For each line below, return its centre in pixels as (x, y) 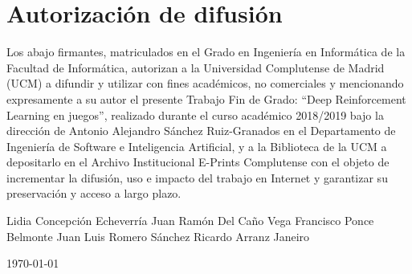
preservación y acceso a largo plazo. (94, 193)
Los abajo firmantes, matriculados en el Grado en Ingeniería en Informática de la (206, 52)
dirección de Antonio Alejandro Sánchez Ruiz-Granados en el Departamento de (201, 131)
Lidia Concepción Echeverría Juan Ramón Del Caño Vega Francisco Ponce (190, 221)
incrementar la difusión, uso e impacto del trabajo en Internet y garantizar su (197, 177)
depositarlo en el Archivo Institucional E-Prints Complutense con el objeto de (198, 162)
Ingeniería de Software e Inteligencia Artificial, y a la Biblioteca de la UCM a (197, 146)
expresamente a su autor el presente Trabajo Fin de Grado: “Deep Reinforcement (206, 98)
